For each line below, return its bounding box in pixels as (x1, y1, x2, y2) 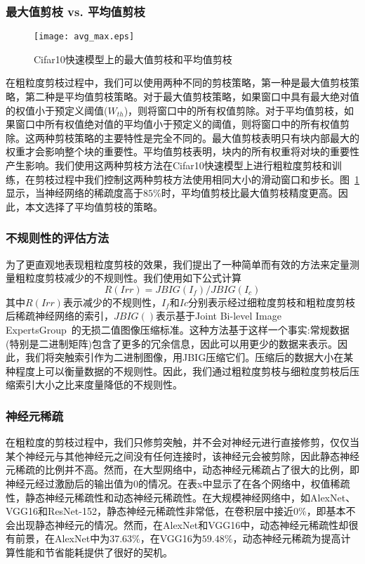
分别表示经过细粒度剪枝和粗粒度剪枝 (187, 294, 355, 309)
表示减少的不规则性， (62, 294, 161, 309)
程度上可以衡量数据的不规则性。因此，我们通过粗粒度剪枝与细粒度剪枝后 (15, 363, 350, 378)
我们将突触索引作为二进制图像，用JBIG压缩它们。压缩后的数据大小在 (25, 350, 344, 365)
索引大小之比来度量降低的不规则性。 (15, 377, 182, 392)
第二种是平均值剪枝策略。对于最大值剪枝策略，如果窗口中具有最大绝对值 (25, 89, 359, 104)
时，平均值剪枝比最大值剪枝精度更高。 (161, 185, 338, 200)
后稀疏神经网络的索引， (6, 308, 114, 323)
